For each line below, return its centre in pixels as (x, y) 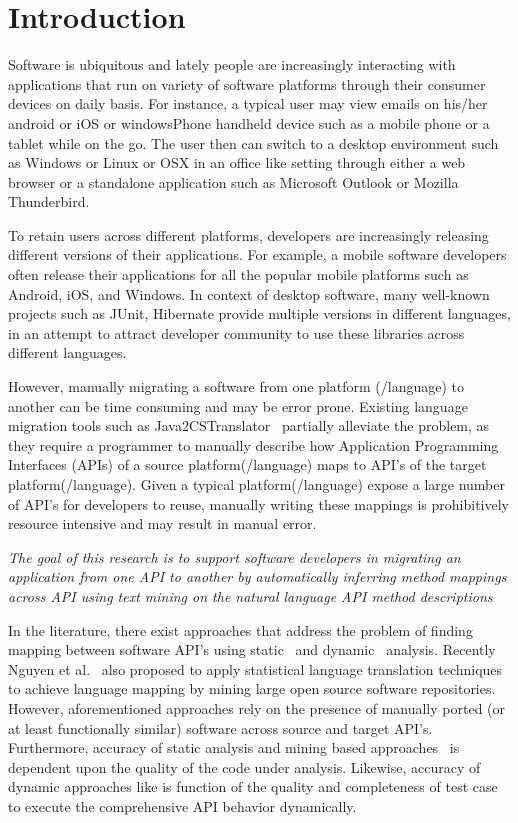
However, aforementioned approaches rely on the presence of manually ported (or (257, 707)
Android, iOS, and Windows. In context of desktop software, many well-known (249, 293)
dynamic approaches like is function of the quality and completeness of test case (253, 786)
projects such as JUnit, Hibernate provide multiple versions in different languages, (259, 313)
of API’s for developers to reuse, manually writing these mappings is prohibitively (258, 503)
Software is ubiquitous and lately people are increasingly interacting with (232, 64)
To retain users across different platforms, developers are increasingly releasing (248, 234)
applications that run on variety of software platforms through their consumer (247, 83)
